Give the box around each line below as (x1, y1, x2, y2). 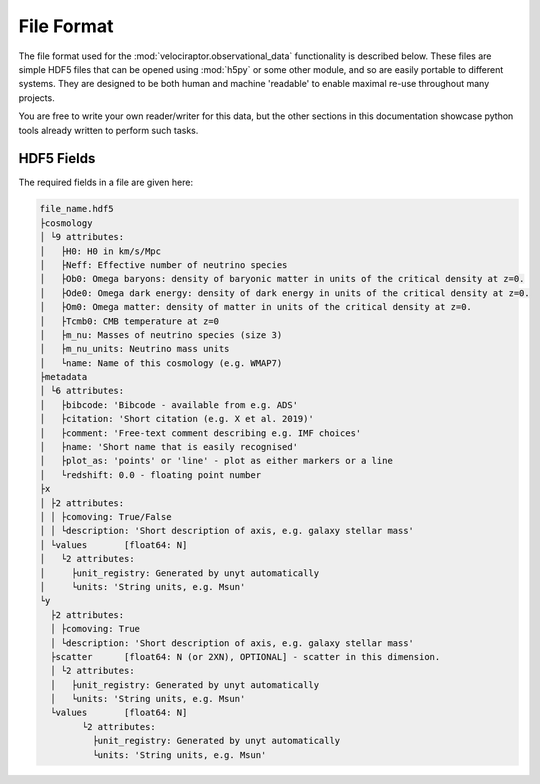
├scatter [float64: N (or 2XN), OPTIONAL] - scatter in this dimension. (50, 651, 441, 662)
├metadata (39, 371, 88, 383)
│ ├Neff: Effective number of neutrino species (39, 259, 288, 270)
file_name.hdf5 (39, 203, 114, 215)
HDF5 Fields (18, 150, 96, 167)
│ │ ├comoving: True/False (39, 511, 172, 522)
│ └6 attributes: (39, 385, 125, 397)
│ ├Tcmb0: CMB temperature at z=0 (39, 315, 220, 327)
